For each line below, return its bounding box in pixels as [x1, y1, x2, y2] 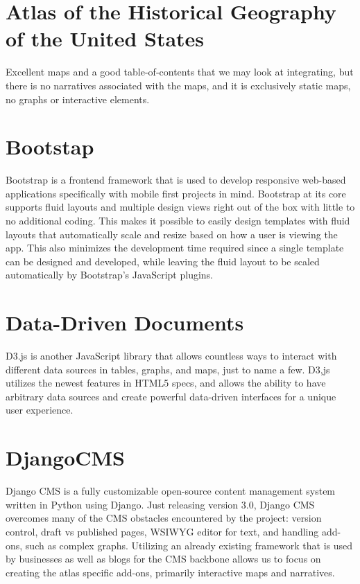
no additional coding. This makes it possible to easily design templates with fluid [6, 213, 350, 227]
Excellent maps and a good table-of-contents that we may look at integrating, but [6, 64, 354, 79]
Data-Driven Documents [6, 308, 244, 337]
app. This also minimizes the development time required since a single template [6, 240, 344, 255]
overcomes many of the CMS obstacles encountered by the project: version [6, 511, 322, 525]
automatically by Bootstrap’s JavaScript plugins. [6, 267, 214, 282]
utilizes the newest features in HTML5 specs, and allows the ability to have [6, 375, 326, 390]
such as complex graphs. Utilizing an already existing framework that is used [25, 538, 353, 552]
